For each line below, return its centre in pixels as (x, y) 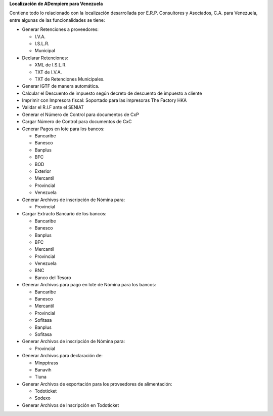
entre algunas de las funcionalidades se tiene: (57, 20)
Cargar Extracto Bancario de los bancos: (64, 214)
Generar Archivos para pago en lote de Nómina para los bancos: (89, 285)
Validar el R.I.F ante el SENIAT (53, 107)
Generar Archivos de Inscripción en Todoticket (71, 405)
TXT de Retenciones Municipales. (70, 79)
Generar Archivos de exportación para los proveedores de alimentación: (97, 384)
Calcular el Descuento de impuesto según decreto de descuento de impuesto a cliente (112, 93)
